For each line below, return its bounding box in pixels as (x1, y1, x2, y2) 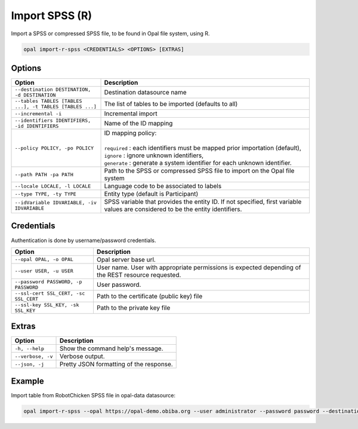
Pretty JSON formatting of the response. (59, 360, 173, 369)
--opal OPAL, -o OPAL (14, 256, 74, 263)
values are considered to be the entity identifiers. (104, 205, 242, 213)
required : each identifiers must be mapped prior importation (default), (104, 144, 301, 152)
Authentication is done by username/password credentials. (11, 237, 156, 244)
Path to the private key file (96, 304, 171, 312)
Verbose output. (59, 353, 105, 361)
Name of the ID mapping (104, 119, 173, 128)
